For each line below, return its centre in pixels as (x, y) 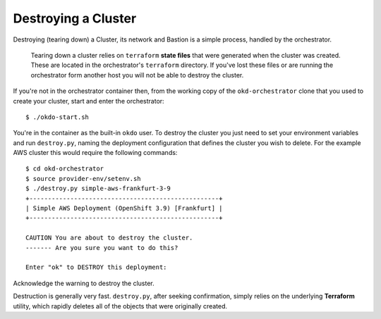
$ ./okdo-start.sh (58, 117)
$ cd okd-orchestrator (65, 169)
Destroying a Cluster (75, 18)
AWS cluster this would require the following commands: (95, 153)
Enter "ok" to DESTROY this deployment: (96, 267)
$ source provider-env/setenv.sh (83, 179)
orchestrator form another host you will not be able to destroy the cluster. (137, 75)
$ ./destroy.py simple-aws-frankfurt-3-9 (98, 189)
